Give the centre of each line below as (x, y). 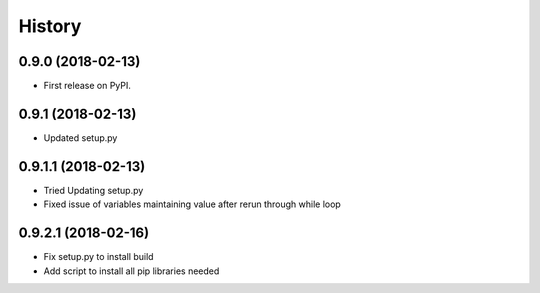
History (50, 26)
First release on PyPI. (87, 86)
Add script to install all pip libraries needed (131, 271)
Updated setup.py (80, 137)
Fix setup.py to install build (98, 257)
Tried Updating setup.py (93, 190)
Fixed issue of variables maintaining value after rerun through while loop (192, 204)
